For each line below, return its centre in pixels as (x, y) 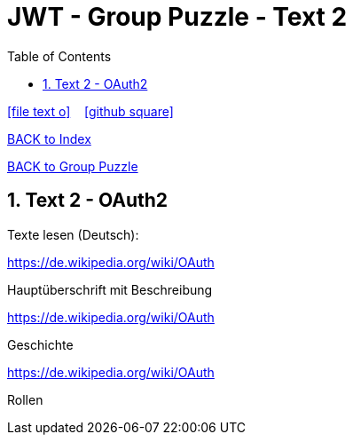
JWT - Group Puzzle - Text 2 (177, 17)
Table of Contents (59, 56)
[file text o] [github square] (90, 111)
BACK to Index (49, 138)
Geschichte (40, 344)
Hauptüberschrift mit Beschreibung (110, 289)
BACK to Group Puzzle (73, 166)
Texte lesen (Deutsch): (73, 234)
